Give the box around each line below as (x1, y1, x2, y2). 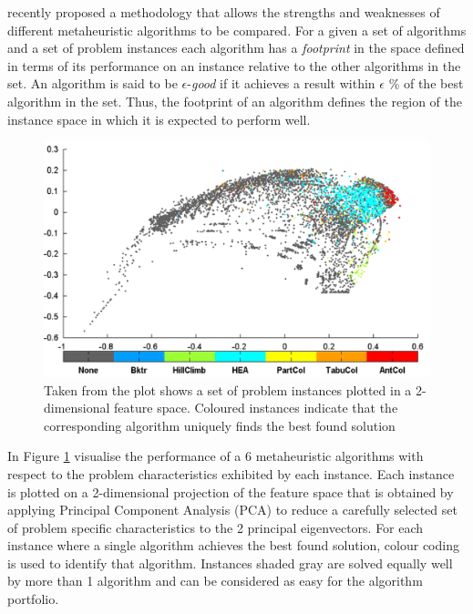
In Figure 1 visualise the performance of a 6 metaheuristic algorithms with (7, 446, 424, 466)
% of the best (388, 74, 464, 93)
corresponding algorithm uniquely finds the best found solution (44, 415, 396, 435)
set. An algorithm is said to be (7, 74, 178, 93)
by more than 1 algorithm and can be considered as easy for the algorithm (7, 571, 423, 590)
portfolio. (7, 589, 59, 609)
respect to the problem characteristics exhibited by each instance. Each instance (7, 464, 455, 483)
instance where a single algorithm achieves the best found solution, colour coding (7, 536, 459, 555)
